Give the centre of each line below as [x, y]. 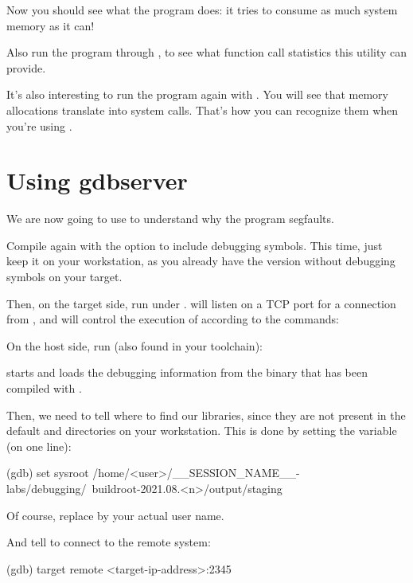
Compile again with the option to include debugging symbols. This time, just [195, 245]
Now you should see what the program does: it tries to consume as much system [202, 10]
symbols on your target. [64, 277]
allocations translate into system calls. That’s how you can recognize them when [203, 110]
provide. [26, 67]
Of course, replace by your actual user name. [115, 515]
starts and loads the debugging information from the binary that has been [187, 372]
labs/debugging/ [47, 488]
